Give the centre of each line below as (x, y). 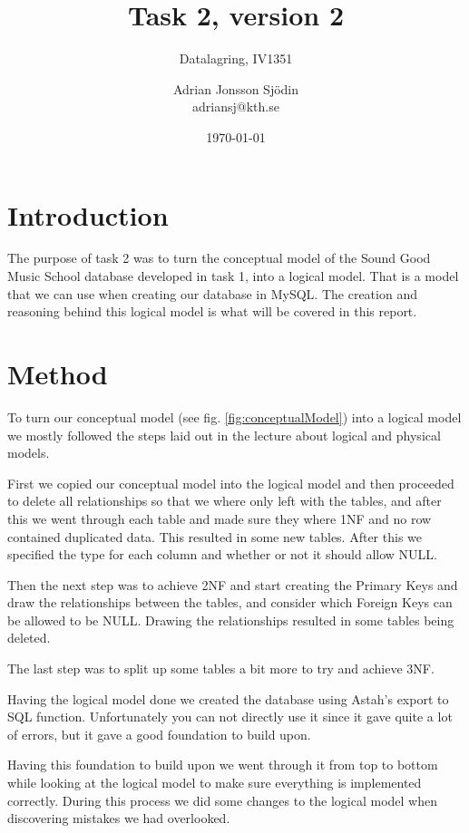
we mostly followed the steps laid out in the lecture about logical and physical (224, 435)
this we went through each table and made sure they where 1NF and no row (220, 518)
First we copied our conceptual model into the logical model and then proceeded (231, 483)
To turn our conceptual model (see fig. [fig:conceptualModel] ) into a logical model (234, 416)
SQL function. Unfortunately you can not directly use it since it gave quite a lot (230, 717)
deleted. (29, 638)
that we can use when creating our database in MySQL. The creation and (212, 293)
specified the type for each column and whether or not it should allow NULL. (222, 554)
